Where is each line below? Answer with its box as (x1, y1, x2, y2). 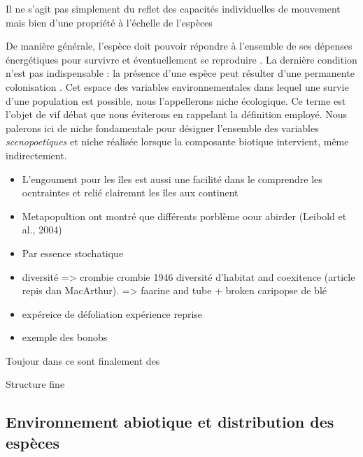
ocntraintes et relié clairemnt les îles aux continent (22, 185, 239, 200)
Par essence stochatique (22, 245, 124, 260)
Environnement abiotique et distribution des (6, 411, 334, 433)
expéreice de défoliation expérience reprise (22, 306, 203, 321)
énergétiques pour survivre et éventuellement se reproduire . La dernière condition (6, 52, 357, 66)
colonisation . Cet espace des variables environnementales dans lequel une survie (6, 79, 349, 94)
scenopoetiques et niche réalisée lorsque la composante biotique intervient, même (6, 134, 349, 149)
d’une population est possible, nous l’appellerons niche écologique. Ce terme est (6, 93, 346, 108)
